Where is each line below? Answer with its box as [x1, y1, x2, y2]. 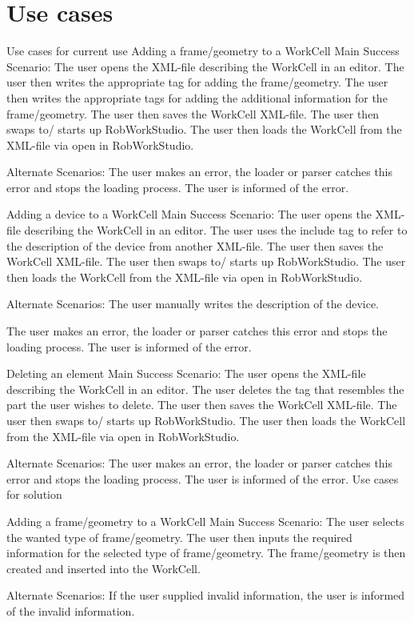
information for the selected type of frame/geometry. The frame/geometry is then [6, 544, 406, 561]
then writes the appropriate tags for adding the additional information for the [6, 89, 388, 106]
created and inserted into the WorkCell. [6, 560, 201, 576]
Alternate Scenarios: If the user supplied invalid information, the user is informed [6, 587, 405, 604]
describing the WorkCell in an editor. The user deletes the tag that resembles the [6, 380, 404, 397]
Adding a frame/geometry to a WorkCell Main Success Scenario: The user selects [6, 512, 404, 529]
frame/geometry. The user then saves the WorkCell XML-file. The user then [6, 105, 380, 122]
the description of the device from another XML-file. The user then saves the [6, 237, 384, 254]
